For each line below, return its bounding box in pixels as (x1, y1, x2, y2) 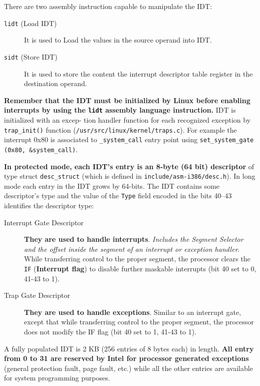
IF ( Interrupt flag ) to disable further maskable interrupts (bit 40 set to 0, (24, 263, 256, 273)
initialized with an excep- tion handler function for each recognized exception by (4, 114, 251, 125)
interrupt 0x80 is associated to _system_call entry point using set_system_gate (4, 134, 254, 145)
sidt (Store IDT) (4, 51, 58, 62)
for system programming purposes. (4, 372, 110, 383)
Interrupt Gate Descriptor (4, 217, 84, 227)
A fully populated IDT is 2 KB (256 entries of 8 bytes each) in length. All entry (4, 343, 254, 353)
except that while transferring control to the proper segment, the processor (24, 316, 254, 327)
